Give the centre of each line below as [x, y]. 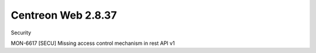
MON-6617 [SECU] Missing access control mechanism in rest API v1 [93, 43]
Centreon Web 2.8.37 [64, 15]
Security [21, 33]
